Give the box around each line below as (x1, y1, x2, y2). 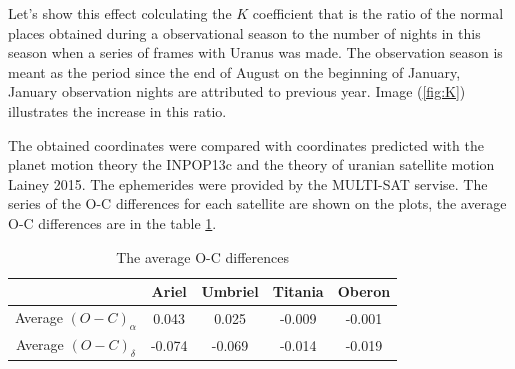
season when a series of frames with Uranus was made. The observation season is (8, 42, 503, 63)
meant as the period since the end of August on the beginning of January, (8, 61, 461, 82)
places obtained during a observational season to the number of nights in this (8, 22, 481, 43)
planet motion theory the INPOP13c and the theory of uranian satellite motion (8, 154, 495, 175)
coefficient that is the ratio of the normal (252, 3, 504, 23)
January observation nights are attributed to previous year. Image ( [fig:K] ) (8, 81, 466, 102)
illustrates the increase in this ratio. (8, 100, 227, 121)
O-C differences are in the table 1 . (8, 212, 217, 233)
